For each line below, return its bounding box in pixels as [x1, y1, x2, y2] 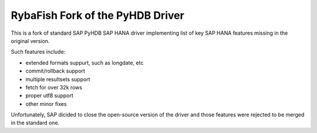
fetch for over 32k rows [25, 84, 82, 91]
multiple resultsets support [25, 75, 90, 82]
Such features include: [11, 48, 66, 55]
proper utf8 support [25, 92, 73, 99]
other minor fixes [25, 100, 67, 107]
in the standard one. [11, 119, 60, 127]
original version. [11, 37, 50, 44]
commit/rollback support [25, 68, 85, 75]
